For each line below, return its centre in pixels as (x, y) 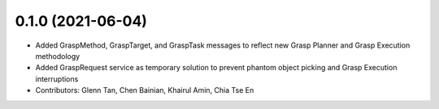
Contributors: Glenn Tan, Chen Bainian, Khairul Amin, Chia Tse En (145, 90)
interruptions (57, 79)
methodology (58, 56)
